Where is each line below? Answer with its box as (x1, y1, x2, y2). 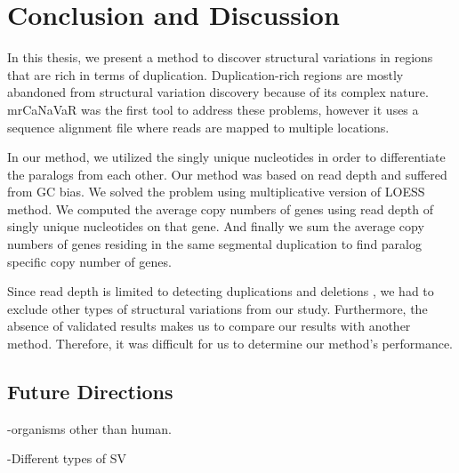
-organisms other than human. (7, 419, 172, 437)
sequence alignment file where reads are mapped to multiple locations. (7, 117, 390, 136)
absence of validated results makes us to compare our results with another (7, 317, 411, 335)
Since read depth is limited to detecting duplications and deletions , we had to (7, 282, 434, 301)
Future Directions (7, 378, 173, 405)
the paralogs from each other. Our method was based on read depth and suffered (7, 164, 447, 183)
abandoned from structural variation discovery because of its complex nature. (7, 83, 429, 101)
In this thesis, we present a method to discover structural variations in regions (7, 48, 433, 67)
